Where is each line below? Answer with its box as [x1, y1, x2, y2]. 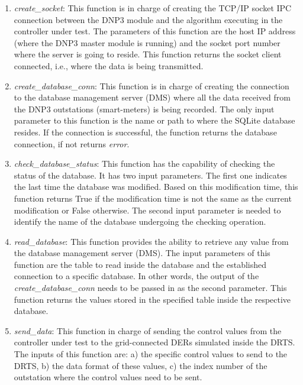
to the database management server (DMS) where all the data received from [14, 91, 291, 103]
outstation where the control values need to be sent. [14, 371, 202, 383]
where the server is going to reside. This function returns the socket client [14, 48, 282, 60]
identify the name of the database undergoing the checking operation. [14, 215, 266, 228]
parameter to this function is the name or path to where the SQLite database [14, 114, 295, 127]
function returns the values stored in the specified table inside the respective [14, 293, 291, 305]
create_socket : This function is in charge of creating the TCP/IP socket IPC [14, 2, 292, 14]
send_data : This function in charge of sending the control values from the [14, 324, 282, 337]
